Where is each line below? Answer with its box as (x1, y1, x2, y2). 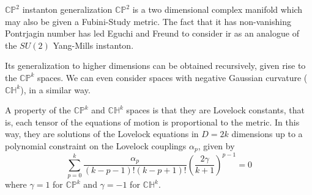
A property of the (5, 104, 71, 116)
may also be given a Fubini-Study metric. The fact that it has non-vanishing (5, 15, 291, 27)
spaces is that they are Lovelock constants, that (126, 104, 305, 116)
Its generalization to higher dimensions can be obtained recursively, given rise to (5, 59, 306, 72)
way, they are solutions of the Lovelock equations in (5, 127, 199, 140)
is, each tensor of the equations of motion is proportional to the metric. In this (5, 115, 300, 128)
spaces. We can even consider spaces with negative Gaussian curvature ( (37, 71, 308, 83)
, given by (198, 139, 235, 152)
